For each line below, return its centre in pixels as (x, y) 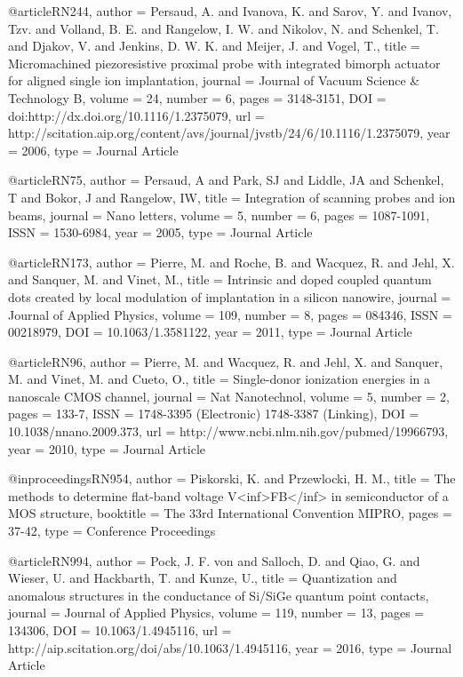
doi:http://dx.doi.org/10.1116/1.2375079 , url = (136, 115)
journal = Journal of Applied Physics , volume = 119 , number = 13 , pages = (216, 613)
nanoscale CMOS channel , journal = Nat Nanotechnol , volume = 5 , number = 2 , (229, 396)
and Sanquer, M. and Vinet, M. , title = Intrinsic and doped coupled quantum (220, 279)
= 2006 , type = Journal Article (93, 150)
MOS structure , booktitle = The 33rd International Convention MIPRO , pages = (230, 513)
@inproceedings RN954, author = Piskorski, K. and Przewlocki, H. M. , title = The (232, 478)
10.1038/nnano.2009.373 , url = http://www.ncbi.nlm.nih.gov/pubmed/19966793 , (228, 431)
